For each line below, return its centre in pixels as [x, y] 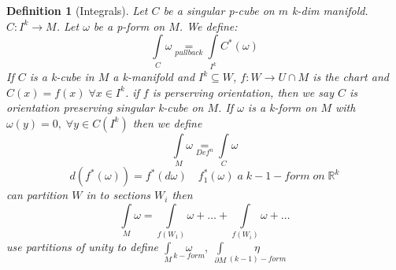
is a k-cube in [62, 77]
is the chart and [351, 77]
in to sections [118, 195]
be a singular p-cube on [219, 10]
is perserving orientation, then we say [243, 92]
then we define [167, 122]
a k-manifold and [154, 77]
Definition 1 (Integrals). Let [77, 10]
